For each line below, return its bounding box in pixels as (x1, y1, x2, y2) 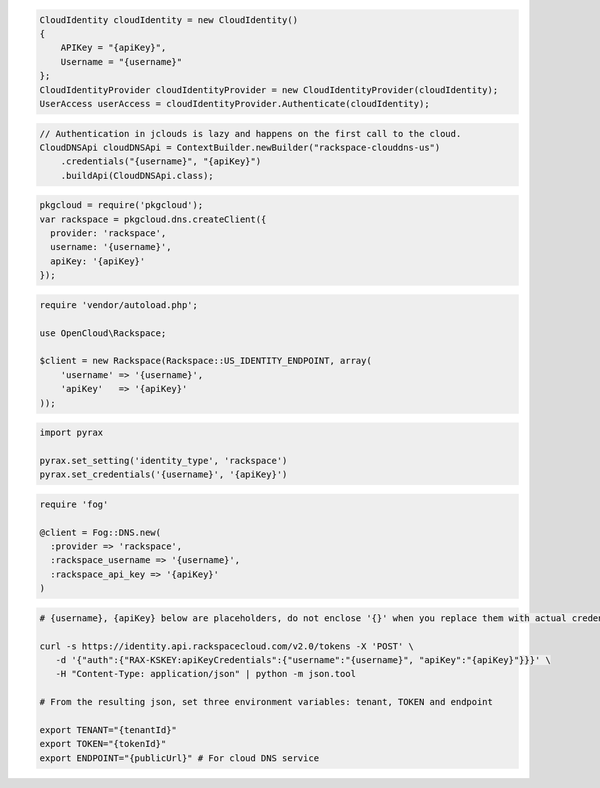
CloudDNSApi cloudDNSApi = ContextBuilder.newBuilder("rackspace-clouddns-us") (39, 141, 441, 153)
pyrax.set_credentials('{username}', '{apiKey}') (39, 469, 288, 480)
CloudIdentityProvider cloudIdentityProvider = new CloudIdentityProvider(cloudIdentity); (39, 84, 499, 95)
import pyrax (39, 427, 104, 439)
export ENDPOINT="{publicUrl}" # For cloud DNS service (39, 752, 320, 764)
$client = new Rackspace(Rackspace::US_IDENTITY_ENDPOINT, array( (39, 355, 372, 367)
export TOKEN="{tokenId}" (39, 738, 167, 750)
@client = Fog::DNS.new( (39, 526, 162, 538)
